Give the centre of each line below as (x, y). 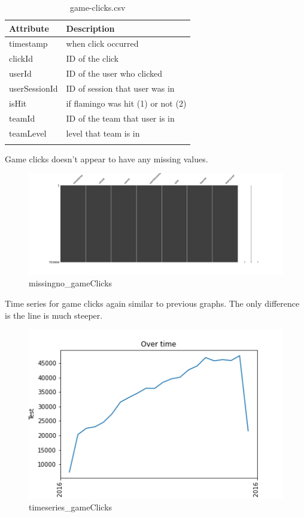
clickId (21, 58)
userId (20, 73)
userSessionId (34, 88)
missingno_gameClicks (71, 283)
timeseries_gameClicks (71, 507)
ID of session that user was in (120, 88)
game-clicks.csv (98, 7)
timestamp (28, 43)
